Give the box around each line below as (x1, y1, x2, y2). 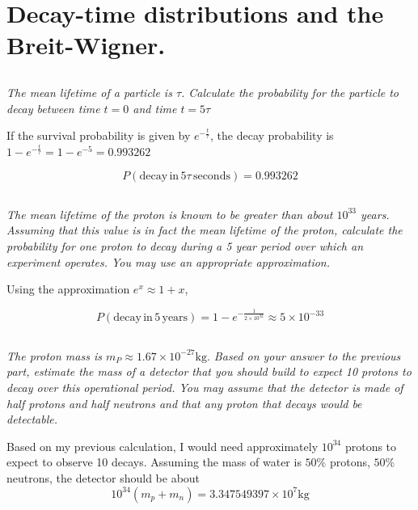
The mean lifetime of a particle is (6, 83, 172, 100)
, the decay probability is (210, 127, 334, 144)
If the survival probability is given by (6, 127, 191, 144)
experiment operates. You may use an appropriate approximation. (6, 253, 331, 270)
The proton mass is (6, 347, 102, 364)
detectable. (6, 411, 57, 428)
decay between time (6, 99, 100, 116)
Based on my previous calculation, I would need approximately (6, 437, 319, 454)
